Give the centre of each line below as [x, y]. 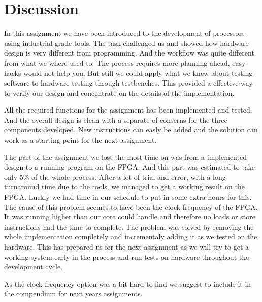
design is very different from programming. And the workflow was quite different [129, 53]
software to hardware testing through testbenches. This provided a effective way [128, 83]
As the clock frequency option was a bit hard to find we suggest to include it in [128, 283]
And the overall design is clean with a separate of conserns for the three [116, 119]
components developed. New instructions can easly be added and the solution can [131, 130]
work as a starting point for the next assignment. [80, 140]
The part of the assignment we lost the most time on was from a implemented [125, 157]
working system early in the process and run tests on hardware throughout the [127, 256]
